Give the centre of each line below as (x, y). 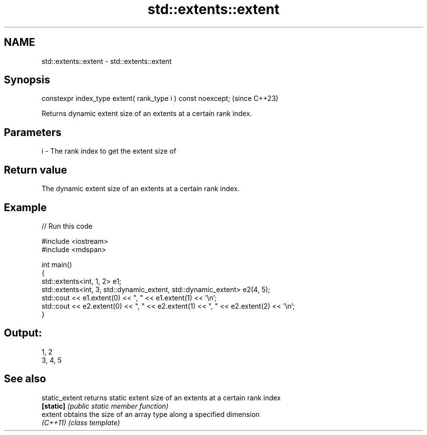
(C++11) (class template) (81, 422)
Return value (36, 170)
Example (25, 207)
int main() (57, 264)
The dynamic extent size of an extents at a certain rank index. (141, 189)
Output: (23, 333)
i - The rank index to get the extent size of (109, 151)
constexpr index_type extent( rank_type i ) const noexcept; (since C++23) (160, 99)
